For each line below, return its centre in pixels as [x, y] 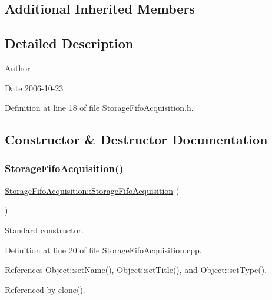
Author [18, 67]
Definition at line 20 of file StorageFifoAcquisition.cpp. [103, 250]
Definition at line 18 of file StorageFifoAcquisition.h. [99, 108]
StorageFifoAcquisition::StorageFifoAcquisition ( [92, 190]
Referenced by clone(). [45, 289]
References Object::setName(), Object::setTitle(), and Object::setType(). [136, 270]
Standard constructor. [44, 230]
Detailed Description [69, 43]
